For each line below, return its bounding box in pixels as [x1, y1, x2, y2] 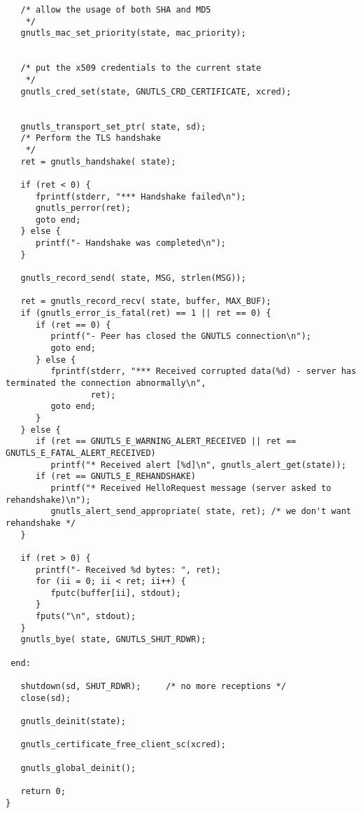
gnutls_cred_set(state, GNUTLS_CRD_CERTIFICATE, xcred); [20, 86, 292, 97]
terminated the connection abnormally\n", [6, 378, 206, 388]
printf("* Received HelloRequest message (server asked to [50, 482, 332, 493]
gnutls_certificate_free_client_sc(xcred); [20, 739, 226, 750]
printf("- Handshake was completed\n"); [35, 238, 226, 249]
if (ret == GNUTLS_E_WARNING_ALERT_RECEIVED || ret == [35, 436, 297, 447]
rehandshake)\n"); [6, 494, 91, 505]
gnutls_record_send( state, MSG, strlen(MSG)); [20, 273, 246, 284]
